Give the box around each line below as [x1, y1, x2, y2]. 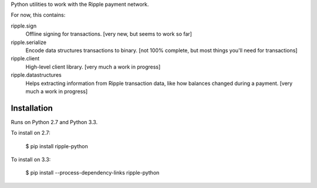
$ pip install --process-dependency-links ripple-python [25, 169, 160, 176]
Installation [11, 103, 53, 113]
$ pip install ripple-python [25, 142, 88, 149]
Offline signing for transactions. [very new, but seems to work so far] [25, 30, 192, 37]
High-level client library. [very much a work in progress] [25, 63, 161, 70]
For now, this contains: [11, 12, 66, 19]
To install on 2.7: [11, 129, 51, 136]
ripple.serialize [11, 39, 47, 46]
